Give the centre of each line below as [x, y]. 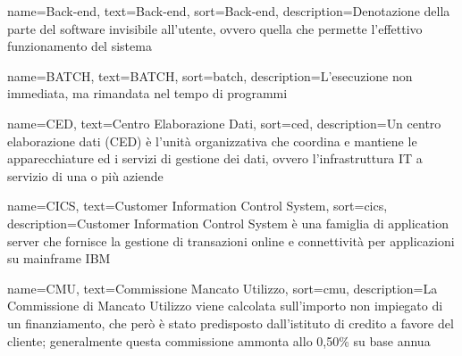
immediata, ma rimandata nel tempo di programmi [147, 93]
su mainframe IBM [59, 258]
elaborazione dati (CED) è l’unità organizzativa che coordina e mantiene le [212, 141]
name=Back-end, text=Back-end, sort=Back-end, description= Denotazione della [229, 11]
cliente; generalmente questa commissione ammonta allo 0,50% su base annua [219, 340]
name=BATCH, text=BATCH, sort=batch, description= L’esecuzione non [210, 75]
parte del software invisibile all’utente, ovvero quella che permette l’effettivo [215, 28]
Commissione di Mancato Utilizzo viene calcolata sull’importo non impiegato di [225, 306]
